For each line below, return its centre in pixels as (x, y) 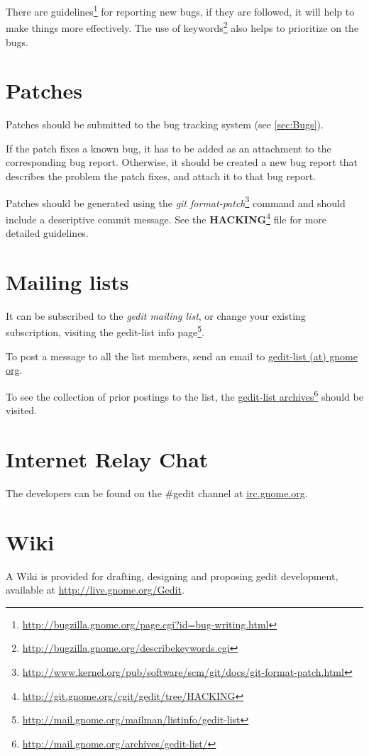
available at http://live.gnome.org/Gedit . (95, 590)
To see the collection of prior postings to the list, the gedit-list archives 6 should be (184, 395)
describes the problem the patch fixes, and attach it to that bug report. (161, 176)
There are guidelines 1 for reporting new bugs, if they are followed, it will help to (180, 10)
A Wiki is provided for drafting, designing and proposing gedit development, (172, 576)
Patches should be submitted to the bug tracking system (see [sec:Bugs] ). (165, 124)
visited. (22, 410)
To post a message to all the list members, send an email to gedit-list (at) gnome (182, 356)
